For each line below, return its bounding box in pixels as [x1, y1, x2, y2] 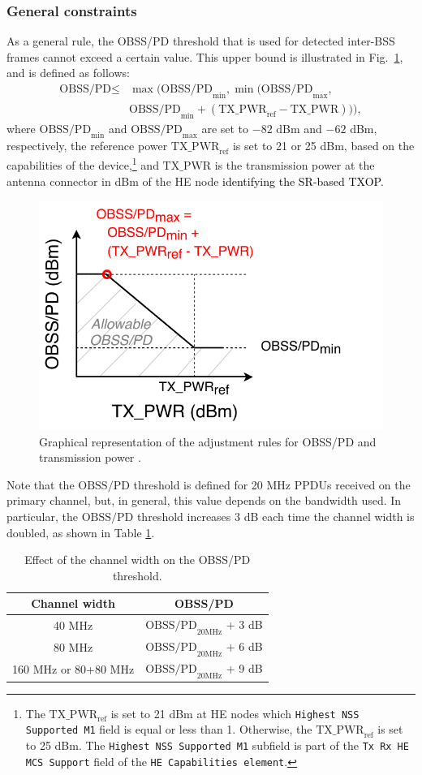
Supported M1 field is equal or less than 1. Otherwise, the [25, 721, 312, 738]
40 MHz [53, 617, 93, 634]
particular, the [6, 507, 78, 524]
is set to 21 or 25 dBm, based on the [232, 137, 415, 154]
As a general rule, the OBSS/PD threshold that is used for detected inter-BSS [6, 32, 395, 50]
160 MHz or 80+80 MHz [12, 661, 135, 678]
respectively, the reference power [6, 137, 168, 154]
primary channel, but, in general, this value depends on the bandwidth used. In [6, 492, 402, 509]
